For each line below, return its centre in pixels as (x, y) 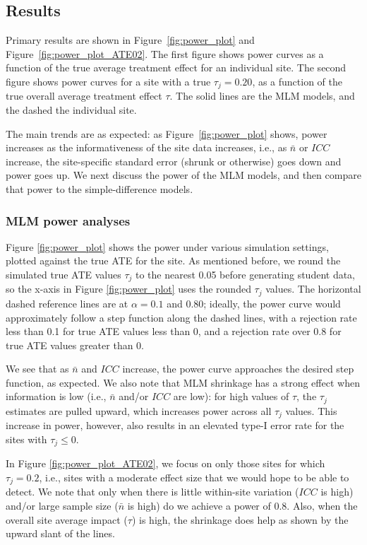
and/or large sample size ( (62, 506)
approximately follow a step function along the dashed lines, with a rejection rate (181, 317)
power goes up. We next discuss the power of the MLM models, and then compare (183, 175)
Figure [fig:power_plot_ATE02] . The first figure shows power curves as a (165, 53)
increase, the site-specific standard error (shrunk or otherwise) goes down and (174, 161)
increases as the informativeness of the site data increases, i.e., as (146, 147)
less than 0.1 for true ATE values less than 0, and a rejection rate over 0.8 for (174, 331)
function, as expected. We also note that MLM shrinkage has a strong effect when (183, 382)
